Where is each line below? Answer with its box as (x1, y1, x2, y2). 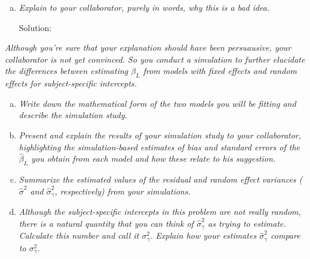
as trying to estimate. (208, 217, 286, 229)
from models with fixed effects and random (143, 64, 297, 77)
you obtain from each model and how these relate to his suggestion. (31, 152, 276, 165)
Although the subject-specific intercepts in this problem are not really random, (19, 205, 301, 218)
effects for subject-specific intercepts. (5, 77, 137, 90)
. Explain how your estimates (150, 229, 257, 242)
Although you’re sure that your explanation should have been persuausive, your (5, 41, 291, 54)
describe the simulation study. (19, 109, 128, 121)
